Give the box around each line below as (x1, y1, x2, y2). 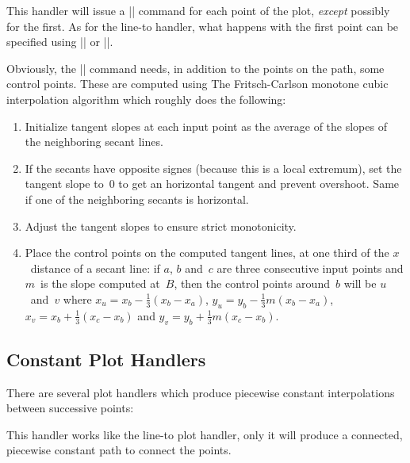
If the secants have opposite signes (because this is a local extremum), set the (25, 159, 402, 176)
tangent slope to (25, 175, 104, 192)
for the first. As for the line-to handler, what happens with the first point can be (6, 17, 399, 34)
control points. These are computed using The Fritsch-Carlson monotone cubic (6, 75, 389, 92)
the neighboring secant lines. (25, 133, 163, 150)
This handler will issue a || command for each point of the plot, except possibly (6, 2, 390, 18)
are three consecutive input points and (216, 259, 404, 276)
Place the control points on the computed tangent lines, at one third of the (25, 244, 389, 261)
